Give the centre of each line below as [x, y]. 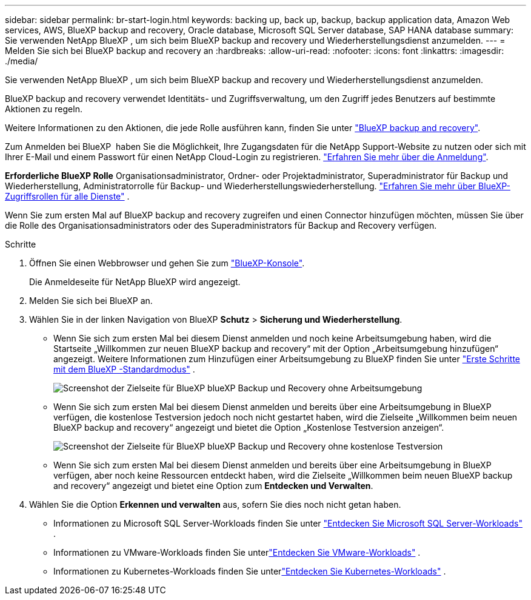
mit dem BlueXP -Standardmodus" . [124, 369]
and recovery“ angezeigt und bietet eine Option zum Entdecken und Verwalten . [213, 486]
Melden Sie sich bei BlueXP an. [91, 301]
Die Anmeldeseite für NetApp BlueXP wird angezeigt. [135, 282]
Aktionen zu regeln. [44, 109]
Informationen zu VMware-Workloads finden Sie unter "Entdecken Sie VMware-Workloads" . [237, 552]
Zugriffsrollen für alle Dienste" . [67, 196]
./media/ [22, 61]
